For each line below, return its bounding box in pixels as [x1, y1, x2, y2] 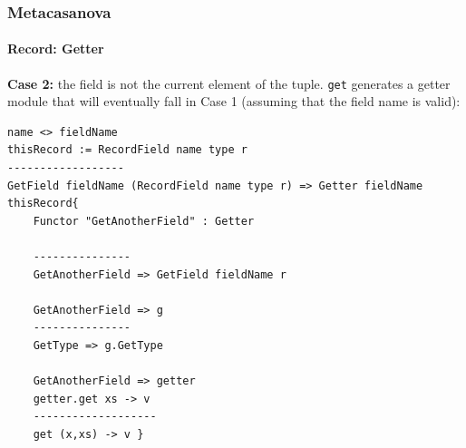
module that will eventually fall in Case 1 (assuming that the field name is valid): [7, 92, 461, 111]
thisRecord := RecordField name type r [7, 143, 248, 157]
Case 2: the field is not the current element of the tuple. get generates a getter [7, 73, 451, 93]
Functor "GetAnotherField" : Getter [33, 214, 255, 228]
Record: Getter [7, 39, 104, 58]
